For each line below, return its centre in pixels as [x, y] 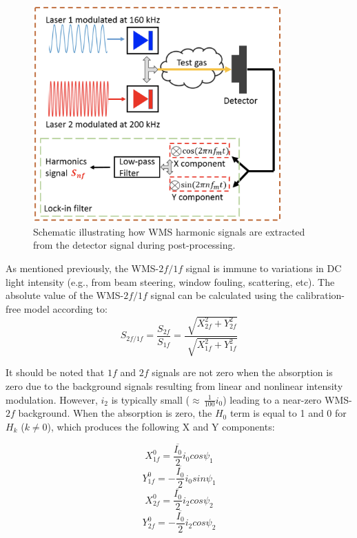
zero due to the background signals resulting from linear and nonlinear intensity [174, 386]
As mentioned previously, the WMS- [82, 268]
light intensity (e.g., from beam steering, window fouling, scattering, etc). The [170, 281]
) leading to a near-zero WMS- [287, 399]
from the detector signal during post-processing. [134, 245]
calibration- [320, 295]
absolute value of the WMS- [65, 295]
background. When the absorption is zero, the [115, 413]
